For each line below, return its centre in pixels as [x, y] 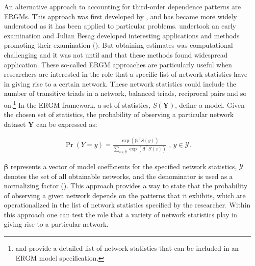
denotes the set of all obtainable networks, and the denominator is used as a [118, 176]
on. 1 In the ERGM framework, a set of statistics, [77, 104]
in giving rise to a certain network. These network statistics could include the [120, 83]
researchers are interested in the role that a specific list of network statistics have [126, 74]
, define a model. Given [210, 104]
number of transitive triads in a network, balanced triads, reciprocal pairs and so [125, 93]
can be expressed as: [66, 124]
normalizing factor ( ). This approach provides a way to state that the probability [126, 186]
